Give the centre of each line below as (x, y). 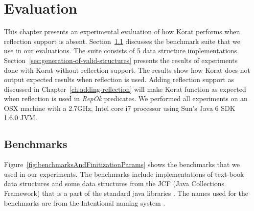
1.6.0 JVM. (21, 117)
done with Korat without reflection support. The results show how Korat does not (127, 70)
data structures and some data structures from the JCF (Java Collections (114, 183)
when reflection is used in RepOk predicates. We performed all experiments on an (126, 98)
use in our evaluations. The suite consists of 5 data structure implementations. (122, 51)
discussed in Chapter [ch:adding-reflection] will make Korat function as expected (125, 89)
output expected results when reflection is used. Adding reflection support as (119, 79)
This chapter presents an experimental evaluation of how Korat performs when (122, 32)
